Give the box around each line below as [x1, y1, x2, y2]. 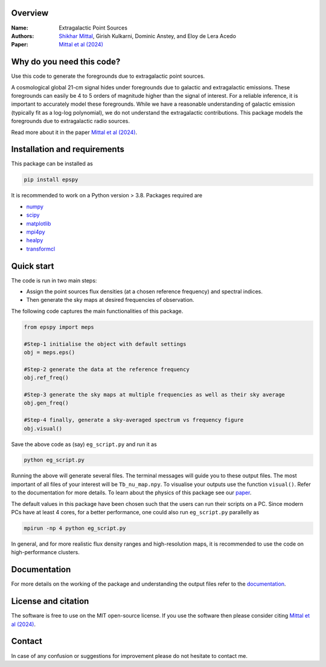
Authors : [11, 32, 34, 39]
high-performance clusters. [11, 549, 80, 556]
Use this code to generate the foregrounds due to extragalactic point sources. [11, 72, 205, 80]
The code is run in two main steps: [11, 276, 97, 284]
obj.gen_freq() [24, 400, 69, 407]
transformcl [26, 245, 56, 252]
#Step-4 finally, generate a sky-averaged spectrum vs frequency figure [24, 416, 244, 424]
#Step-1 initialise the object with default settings [24, 340, 187, 347]
